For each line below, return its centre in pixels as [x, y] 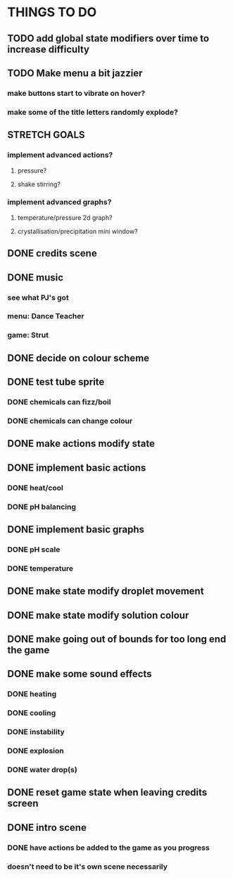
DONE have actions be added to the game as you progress [108, 848]
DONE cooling [32, 713]
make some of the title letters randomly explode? [93, 112]
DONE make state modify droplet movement [106, 592]
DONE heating [32, 694]
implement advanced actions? [60, 155]
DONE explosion [36, 751]
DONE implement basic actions [77, 468]
